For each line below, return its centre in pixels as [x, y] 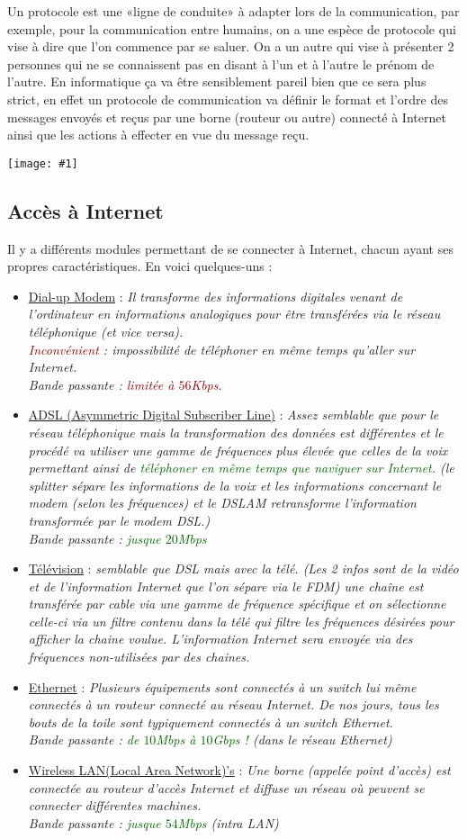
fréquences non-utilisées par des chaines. [139, 657]
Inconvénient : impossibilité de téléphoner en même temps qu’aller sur [222, 349]
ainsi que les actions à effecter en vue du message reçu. [158, 135]
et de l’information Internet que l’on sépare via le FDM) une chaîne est [226, 586]
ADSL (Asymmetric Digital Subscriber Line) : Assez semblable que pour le [233, 415]
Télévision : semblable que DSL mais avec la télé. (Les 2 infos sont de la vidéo [243, 568]
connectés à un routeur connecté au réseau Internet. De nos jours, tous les [233, 704]
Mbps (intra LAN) [228, 822]
